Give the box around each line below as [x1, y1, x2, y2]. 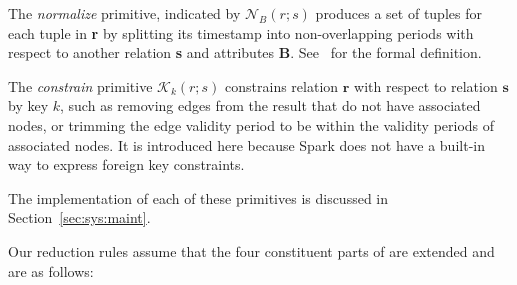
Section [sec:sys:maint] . [8, 207, 151, 228]
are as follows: [8, 260, 94, 281]
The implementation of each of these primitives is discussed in [8, 187, 389, 208]
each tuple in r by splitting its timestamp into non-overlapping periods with [8, 22, 474, 43]
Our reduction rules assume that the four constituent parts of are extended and [8, 240, 495, 261]
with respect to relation [354, 75, 498, 96]
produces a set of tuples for [315, 3, 482, 23]
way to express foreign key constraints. [8, 154, 245, 175]
